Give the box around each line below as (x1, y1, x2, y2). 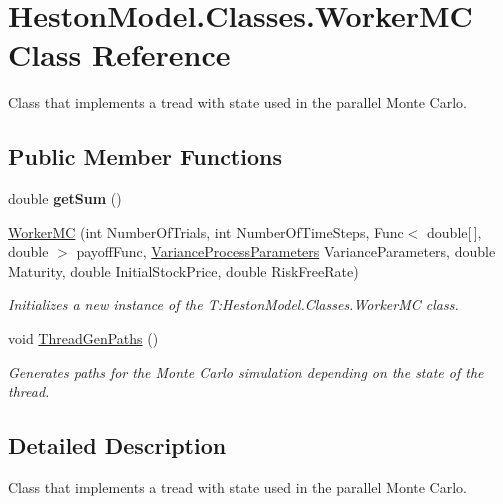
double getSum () (8, 188, 122, 209)
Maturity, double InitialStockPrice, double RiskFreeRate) (8, 260, 359, 281)
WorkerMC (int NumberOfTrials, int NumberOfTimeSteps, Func (8, 221, 404, 242)
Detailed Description (8, 430, 227, 461)
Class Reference (8, 34, 231, 75)
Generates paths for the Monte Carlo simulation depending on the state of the (8, 361, 484, 382)
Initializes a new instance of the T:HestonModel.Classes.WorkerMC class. (8, 294, 459, 315)
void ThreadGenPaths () (8, 328, 159, 349)
